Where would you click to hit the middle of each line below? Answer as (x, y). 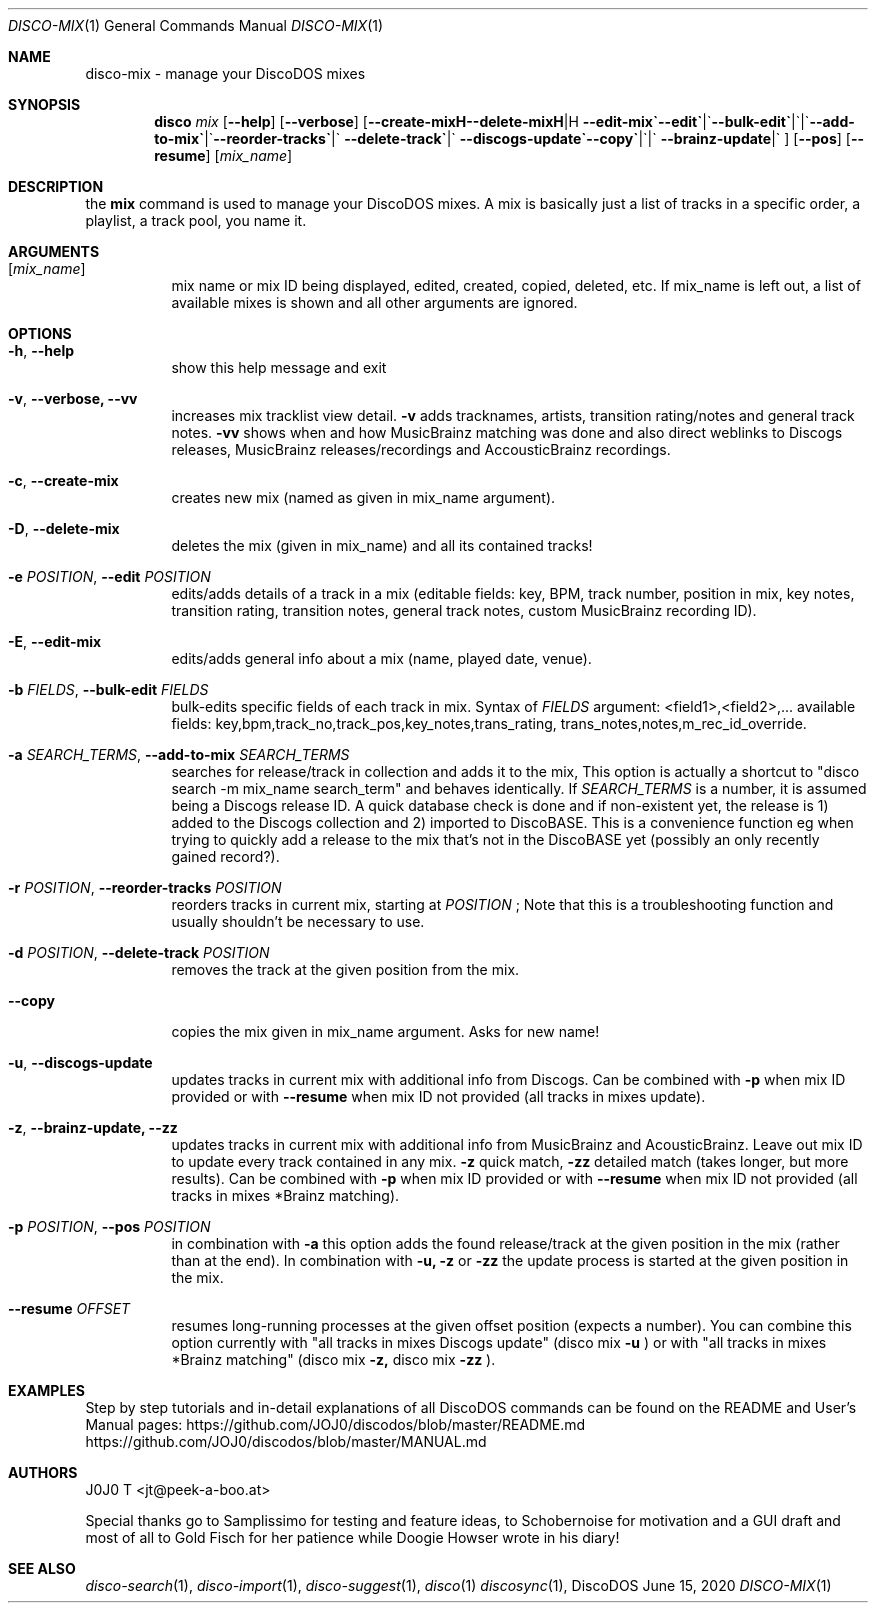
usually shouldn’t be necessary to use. (298, 921)
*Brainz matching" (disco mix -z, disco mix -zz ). (333, 1359)
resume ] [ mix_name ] (223, 155)
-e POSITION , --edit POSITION (109, 576)
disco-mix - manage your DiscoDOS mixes (225, 73)
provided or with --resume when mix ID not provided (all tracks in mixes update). (438, 1096)
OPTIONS (40, 333)
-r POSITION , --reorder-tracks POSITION (145, 887)
